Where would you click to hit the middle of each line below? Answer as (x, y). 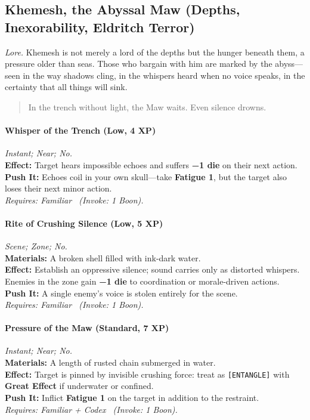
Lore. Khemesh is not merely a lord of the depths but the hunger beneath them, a (155, 52)
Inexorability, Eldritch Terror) (100, 27)
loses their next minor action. (58, 188)
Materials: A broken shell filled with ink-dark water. (103, 257)
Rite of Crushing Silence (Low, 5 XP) (84, 223)
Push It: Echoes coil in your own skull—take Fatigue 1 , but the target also (146, 176)
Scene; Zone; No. (36, 246)
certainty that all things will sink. (66, 87)
